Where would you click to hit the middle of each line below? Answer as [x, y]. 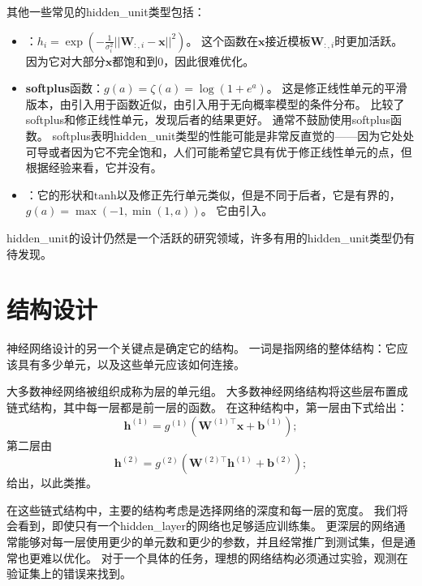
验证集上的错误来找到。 [69, 573]
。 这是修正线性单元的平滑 [337, 88]
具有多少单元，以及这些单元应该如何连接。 [131, 364]
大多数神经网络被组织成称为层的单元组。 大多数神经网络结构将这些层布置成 [207, 391]
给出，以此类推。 [52, 483]
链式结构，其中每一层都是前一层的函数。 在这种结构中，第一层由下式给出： [207, 407]
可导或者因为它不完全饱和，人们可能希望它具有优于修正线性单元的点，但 [219, 151]
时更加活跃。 [369, 40]
